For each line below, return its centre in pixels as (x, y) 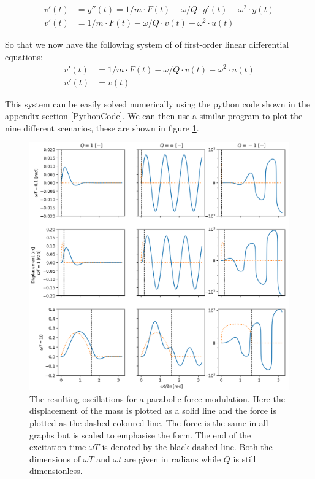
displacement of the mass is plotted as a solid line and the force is (153, 411)
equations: (24, 56)
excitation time (58, 447)
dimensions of (55, 458)
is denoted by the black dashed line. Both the (187, 447)
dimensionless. (56, 471)
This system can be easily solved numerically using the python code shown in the (157, 103)
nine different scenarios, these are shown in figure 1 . (102, 127)
